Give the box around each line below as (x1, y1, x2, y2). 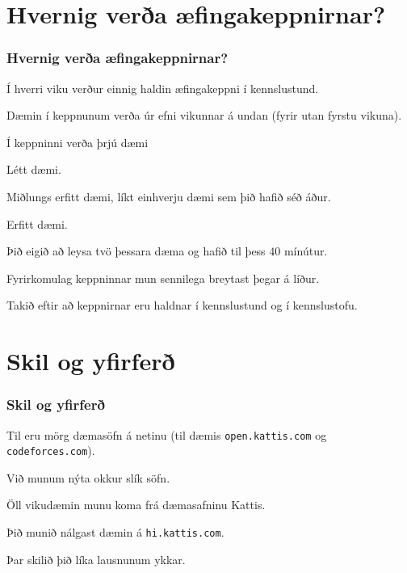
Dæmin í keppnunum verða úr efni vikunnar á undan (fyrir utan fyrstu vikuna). (6, 107, 402, 124)
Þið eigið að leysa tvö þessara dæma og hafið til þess (6, 242, 266, 259)
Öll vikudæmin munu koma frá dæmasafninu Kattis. (6, 496, 266, 513)
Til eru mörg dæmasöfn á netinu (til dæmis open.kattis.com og (6, 426, 327, 443)
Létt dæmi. (6, 161, 61, 178)
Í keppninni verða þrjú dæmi (6, 133, 149, 150)
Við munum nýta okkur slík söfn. (6, 469, 170, 486)
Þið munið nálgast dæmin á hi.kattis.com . (6, 524, 224, 541)
